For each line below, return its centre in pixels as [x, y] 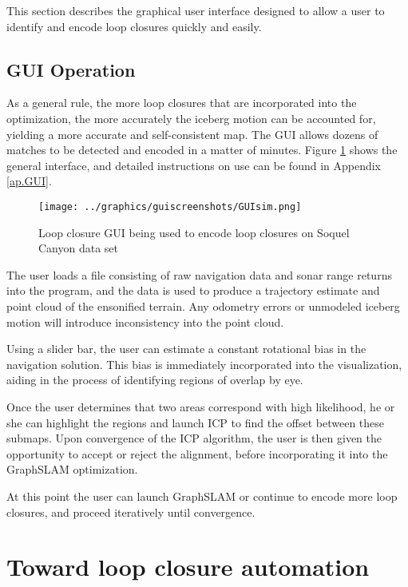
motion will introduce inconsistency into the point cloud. [145, 321]
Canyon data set [79, 248]
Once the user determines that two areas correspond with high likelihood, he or [201, 406]
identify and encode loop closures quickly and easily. [134, 26]
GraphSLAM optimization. [72, 469]
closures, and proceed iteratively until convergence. [131, 512]
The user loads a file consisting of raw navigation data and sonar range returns [199, 274]
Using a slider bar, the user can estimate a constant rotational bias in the [186, 349]
